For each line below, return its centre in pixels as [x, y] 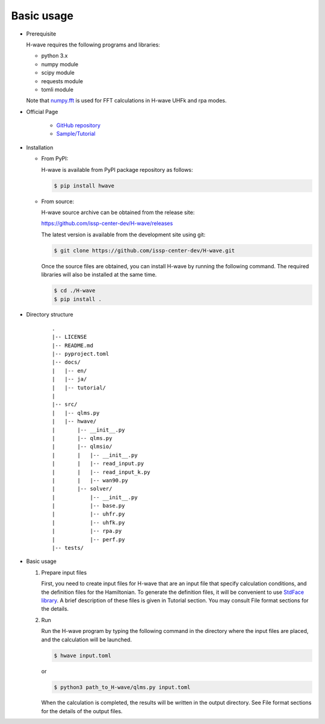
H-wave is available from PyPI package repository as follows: [117, 169]
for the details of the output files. [82, 711]
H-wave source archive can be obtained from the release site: [118, 212]
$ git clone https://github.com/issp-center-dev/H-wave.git [144, 250]
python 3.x [54, 56]
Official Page [42, 112]
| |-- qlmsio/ [82, 447]
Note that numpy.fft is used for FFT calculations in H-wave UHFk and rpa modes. [126, 101]
